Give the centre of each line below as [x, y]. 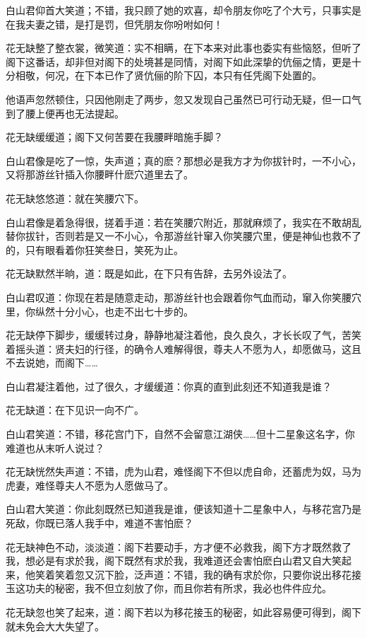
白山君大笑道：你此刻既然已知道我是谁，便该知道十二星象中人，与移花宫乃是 [183, 509]
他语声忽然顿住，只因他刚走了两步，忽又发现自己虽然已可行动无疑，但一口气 [183, 99]
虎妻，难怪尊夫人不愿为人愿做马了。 [90, 485]
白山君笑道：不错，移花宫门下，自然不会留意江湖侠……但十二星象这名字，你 [180, 434]
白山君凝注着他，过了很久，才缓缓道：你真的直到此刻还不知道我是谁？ [169, 386]
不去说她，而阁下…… [52, 362]
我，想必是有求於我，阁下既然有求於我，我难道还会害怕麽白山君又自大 [169, 561]
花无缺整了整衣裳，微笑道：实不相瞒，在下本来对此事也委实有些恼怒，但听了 [183, 48]
